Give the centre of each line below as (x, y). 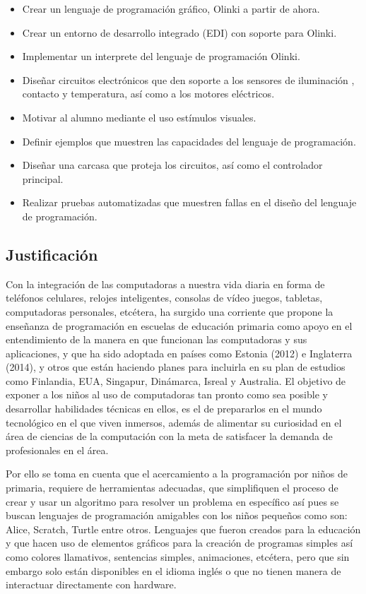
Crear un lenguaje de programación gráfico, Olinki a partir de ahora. (171, 8)
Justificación (52, 254)
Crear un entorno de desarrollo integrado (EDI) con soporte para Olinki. (179, 32)
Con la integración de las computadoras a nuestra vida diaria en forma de (165, 284)
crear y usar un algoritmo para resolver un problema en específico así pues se (172, 501)
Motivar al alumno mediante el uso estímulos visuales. (139, 117)
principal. (43, 178)
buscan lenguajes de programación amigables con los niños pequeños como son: (177, 515)
